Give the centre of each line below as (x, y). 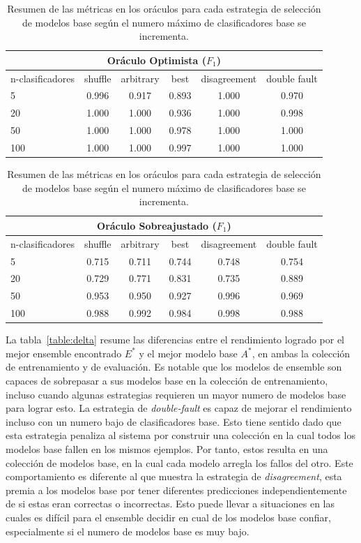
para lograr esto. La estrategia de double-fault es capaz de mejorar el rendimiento (179, 408)
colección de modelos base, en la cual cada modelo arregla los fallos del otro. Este (179, 462)
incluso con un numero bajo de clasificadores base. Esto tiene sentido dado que (174, 421)
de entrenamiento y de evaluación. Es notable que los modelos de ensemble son (174, 367)
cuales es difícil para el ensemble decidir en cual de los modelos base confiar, (168, 517)
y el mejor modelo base (188, 353)
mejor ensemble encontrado (64, 353)
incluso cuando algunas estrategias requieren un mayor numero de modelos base (176, 394)
